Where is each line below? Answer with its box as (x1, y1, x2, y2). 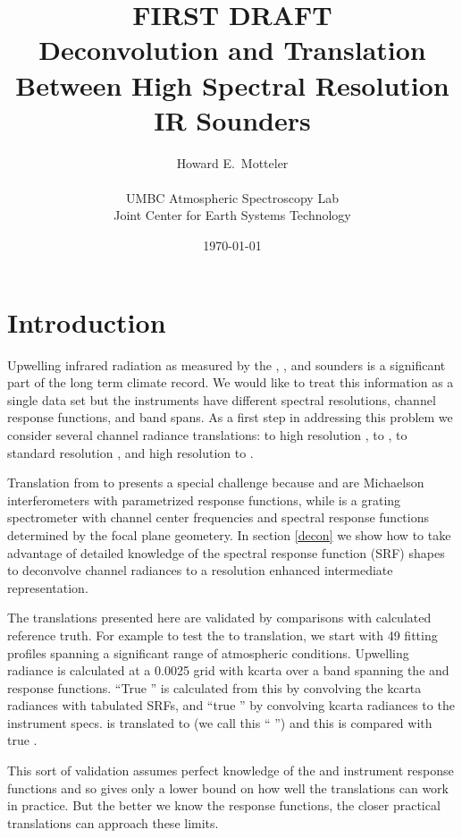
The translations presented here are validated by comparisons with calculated (7, 608, 432, 627)
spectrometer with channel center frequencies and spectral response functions (7, 508, 430, 527)
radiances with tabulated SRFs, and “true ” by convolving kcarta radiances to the (7, 696, 455, 715)
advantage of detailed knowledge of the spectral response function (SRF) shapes (7, 543, 445, 562)
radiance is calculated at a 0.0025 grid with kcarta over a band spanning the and (7, 661, 449, 680)
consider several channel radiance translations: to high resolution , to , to (7, 425, 407, 444)
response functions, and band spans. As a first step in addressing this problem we (7, 408, 453, 427)
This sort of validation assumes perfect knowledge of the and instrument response (7, 761, 454, 780)
